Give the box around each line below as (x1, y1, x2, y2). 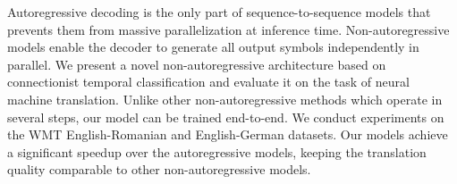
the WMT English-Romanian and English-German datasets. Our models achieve (7, 125, 448, 144)
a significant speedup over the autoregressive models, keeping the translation (7, 142, 427, 161)
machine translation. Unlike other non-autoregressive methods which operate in (7, 89, 443, 108)
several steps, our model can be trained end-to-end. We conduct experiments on (7, 107, 444, 126)
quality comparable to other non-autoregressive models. (7, 160, 311, 179)
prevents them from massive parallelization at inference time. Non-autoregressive (7, 20, 450, 38)
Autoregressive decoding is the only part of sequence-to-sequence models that (7, 3, 431, 21)
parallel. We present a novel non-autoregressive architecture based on (7, 54, 386, 73)
